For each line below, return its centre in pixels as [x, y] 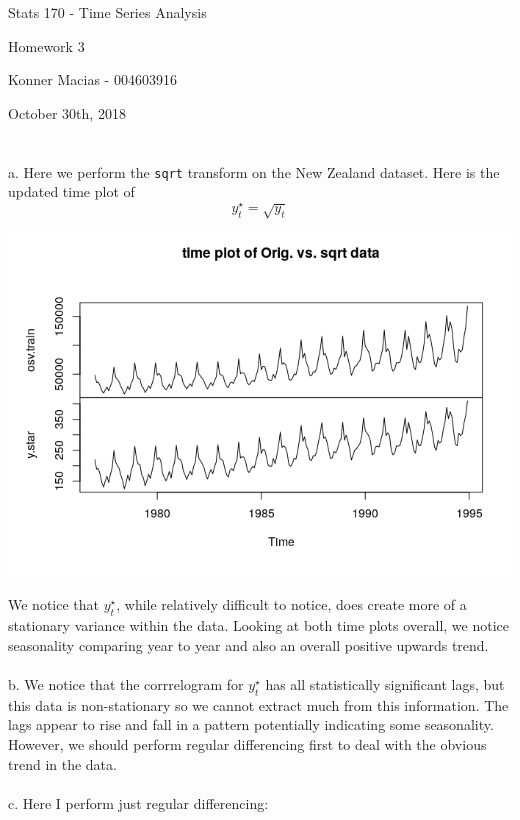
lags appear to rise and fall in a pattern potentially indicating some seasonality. [251, 724]
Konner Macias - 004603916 [92, 79]
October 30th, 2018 [67, 112]
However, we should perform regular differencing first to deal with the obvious [247, 744]
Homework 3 [46, 45]
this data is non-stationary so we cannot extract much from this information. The [258, 704]
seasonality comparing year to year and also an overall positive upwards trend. [248, 644]
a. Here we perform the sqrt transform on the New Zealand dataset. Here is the [254, 171]
